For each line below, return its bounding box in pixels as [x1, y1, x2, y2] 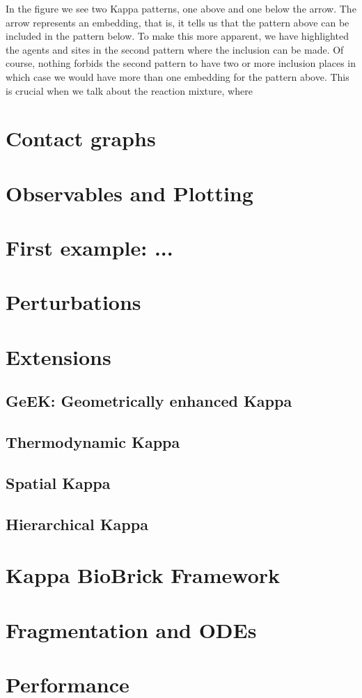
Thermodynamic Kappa [6, 431, 180, 453]
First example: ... [6, 233, 173, 262]
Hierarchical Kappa [6, 513, 148, 534]
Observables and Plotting [6, 178, 253, 207]
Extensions [6, 342, 111, 371]
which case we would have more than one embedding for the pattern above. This [6, 69, 349, 84]
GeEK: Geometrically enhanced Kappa [6, 390, 292, 412]
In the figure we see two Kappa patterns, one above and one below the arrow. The [6, 1, 356, 15]
